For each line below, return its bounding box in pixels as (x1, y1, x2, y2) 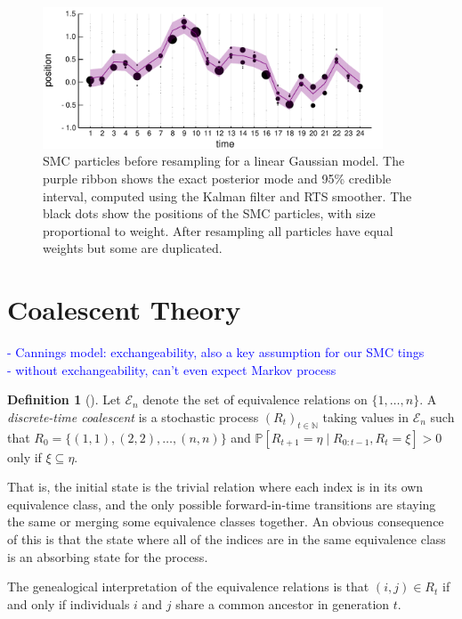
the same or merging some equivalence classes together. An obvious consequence (7, 512, 444, 531)
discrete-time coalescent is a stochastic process (7, 407, 259, 426)
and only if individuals (7, 594, 130, 613)
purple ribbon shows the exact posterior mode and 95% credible (43, 168, 392, 187)
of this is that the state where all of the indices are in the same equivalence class (7, 529, 446, 548)
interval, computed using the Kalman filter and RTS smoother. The (43, 186, 412, 205)
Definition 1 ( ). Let (7, 390, 121, 409)
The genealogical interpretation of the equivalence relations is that (7, 577, 369, 596)
